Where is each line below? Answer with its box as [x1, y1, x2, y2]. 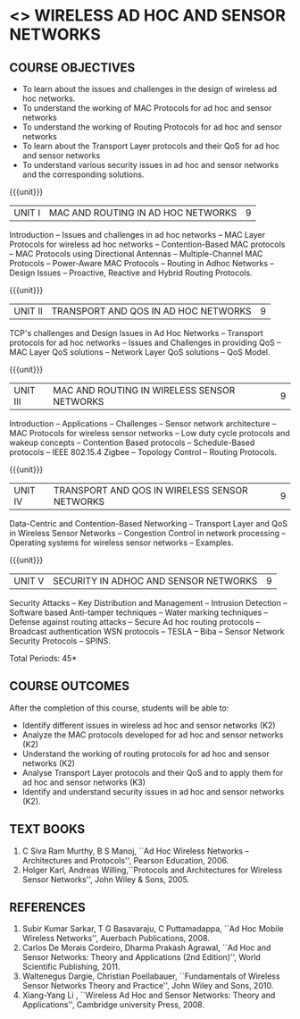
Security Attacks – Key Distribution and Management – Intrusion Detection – [9, 598, 287, 608]
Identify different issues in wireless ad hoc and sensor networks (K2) [21, 720, 276, 730]
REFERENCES [9, 900, 87, 915]
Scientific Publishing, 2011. [21, 962, 121, 973]
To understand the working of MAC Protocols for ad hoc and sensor [21, 103, 272, 113]
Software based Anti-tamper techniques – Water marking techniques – [9, 607, 268, 618]
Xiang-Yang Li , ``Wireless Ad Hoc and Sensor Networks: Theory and [21, 990, 276, 1001]
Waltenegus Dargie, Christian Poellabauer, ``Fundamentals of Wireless [21, 971, 280, 981]
